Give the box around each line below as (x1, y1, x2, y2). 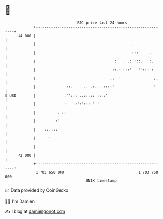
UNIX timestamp (85, 178, 117, 183)
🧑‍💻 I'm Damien (5, 199, 35, 204)
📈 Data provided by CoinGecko (5, 187, 69, 193)
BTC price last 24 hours (77, 20, 128, 25)
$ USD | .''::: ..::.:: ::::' (5, 93, 108, 98)
